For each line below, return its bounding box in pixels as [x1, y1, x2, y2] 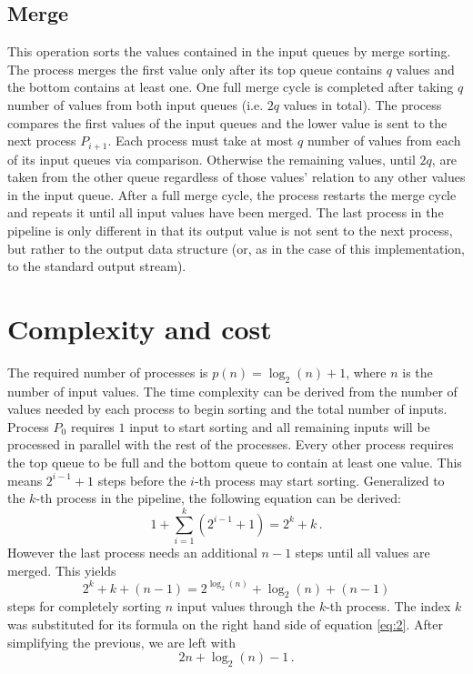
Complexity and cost [7, 309, 272, 347]
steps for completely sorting [7, 597, 162, 616]
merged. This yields [7, 560, 116, 579]
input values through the [176, 597, 316, 616]
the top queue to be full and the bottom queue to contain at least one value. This [7, 453, 462, 472]
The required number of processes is [7, 362, 208, 381]
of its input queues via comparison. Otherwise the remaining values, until [7, 149, 416, 168]
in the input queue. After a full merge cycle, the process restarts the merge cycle [7, 185, 457, 204]
